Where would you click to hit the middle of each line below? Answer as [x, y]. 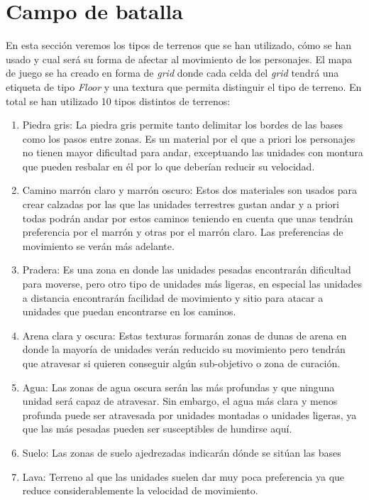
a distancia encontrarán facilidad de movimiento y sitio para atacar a [173, 297]
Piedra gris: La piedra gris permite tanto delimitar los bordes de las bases [182, 125]
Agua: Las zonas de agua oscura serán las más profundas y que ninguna [178, 387]
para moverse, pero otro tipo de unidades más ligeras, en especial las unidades [192, 284]
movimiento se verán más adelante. [98, 245]
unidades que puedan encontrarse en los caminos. [129, 311]
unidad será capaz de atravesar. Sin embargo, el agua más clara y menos [180, 401]
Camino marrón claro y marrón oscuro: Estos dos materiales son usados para [190, 190]
